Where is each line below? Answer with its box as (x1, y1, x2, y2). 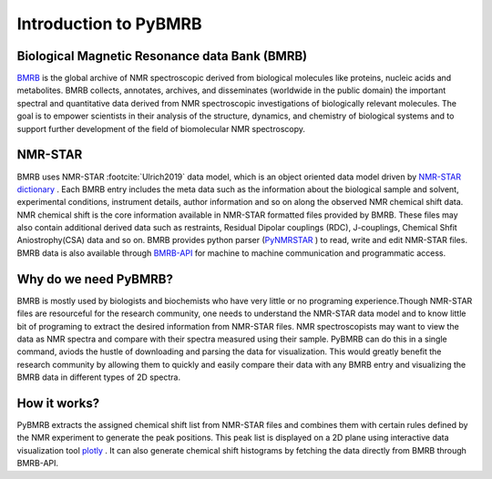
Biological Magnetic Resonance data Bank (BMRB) (16, 48, 308, 64)
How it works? (16, 395, 100, 411)
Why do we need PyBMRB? (16, 271, 173, 287)
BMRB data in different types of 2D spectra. (16, 372, 181, 382)
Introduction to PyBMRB (16, 14, 202, 34)
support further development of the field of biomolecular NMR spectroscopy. (16, 123, 305, 134)
